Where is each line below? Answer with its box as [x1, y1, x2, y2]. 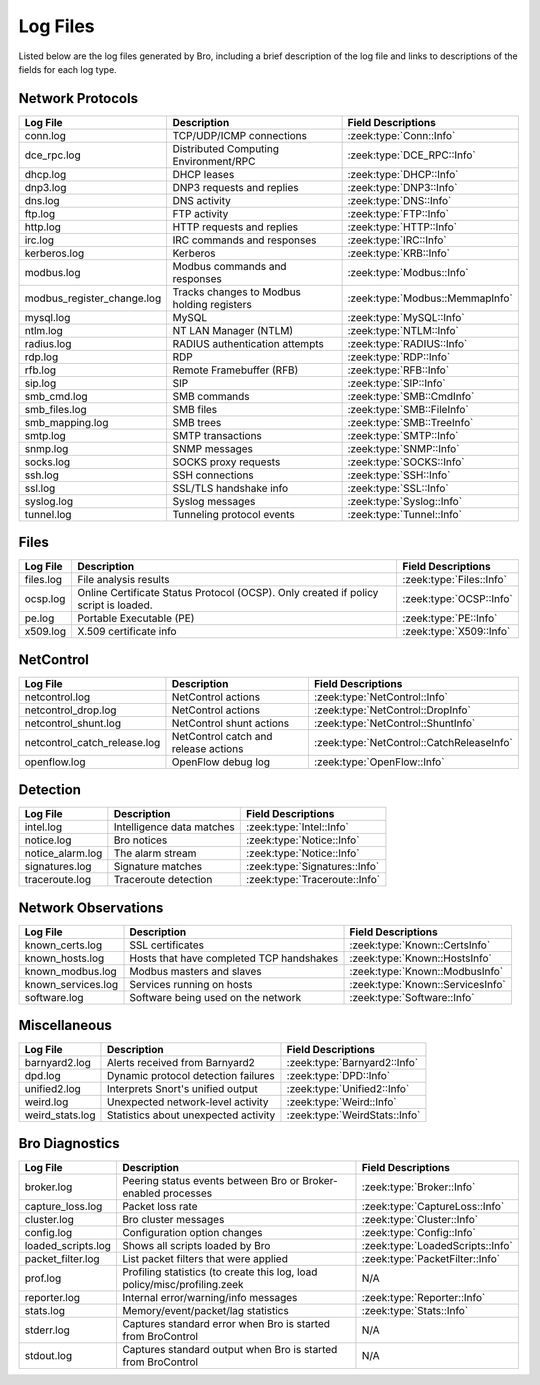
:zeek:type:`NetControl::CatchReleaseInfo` [313, 735, 514, 749]
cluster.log [24, 1212, 74, 1226]
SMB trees [172, 415, 222, 429]
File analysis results [76, 573, 170, 587]
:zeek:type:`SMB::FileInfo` [347, 402, 469, 416]
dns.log [24, 193, 60, 207]
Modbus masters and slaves [129, 964, 262, 978]
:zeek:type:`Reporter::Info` [361, 1290, 486, 1304]
